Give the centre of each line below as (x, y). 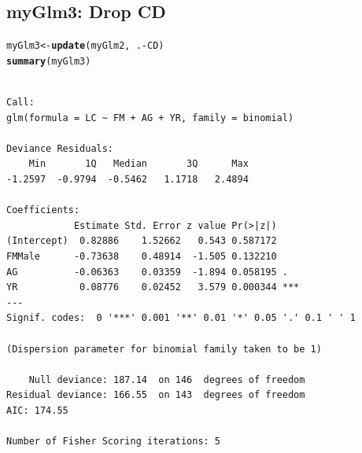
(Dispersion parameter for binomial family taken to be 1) (164, 349)
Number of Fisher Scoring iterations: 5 (114, 442)
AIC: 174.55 (37, 410)
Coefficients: (43, 210)
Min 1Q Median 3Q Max (139, 164)
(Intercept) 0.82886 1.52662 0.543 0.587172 (142, 241)
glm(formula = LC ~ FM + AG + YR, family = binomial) (150, 118)
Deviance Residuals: (60, 148)
